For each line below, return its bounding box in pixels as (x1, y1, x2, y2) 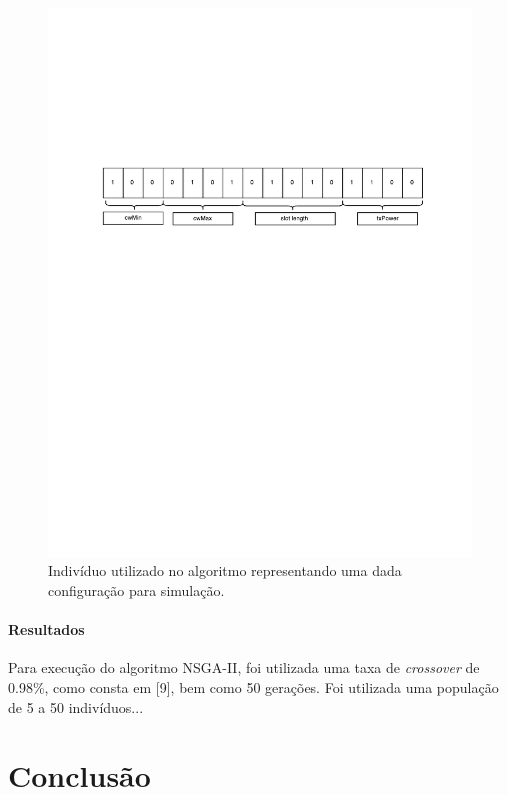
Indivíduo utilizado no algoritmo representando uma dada (48, 560, 402, 581)
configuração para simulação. (48, 580, 225, 601)
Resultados (8, 619, 85, 640)
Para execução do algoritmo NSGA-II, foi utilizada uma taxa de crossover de (8, 657, 480, 678)
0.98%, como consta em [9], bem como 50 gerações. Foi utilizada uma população (8, 677, 499, 698)
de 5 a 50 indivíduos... (8, 696, 144, 717)
